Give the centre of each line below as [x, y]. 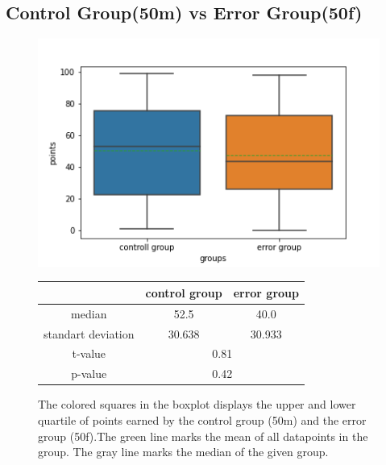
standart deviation [89, 333]
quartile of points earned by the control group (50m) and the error [202, 420]
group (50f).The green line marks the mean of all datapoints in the [203, 436]
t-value [89, 353]
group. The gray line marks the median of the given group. [183, 452]
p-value [89, 374]
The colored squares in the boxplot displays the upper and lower [197, 404]
